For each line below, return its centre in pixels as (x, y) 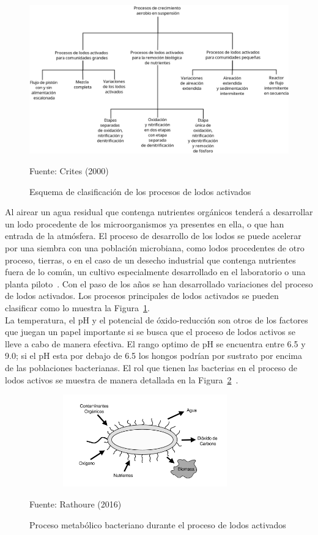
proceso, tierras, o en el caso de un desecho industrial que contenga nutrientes (150, 260)
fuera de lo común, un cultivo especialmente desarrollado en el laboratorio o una (155, 272)
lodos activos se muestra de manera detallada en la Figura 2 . (122, 379)
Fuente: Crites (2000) (69, 171)
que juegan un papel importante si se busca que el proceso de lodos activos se (150, 332)
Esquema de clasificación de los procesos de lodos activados (140, 191)
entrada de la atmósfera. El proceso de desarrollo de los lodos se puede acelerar (153, 236)
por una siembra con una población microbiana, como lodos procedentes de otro (155, 248)
